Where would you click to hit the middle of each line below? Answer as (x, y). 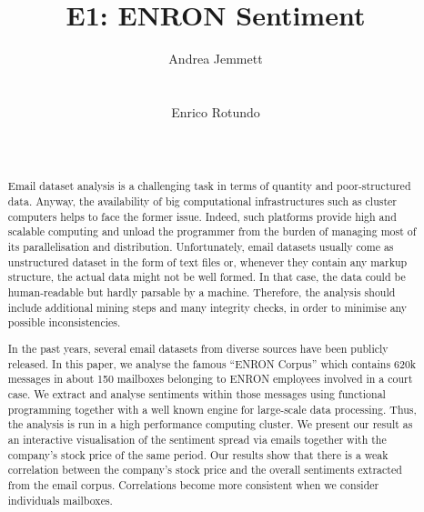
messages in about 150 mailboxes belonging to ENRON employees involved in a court (210, 379)
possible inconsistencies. (64, 322)
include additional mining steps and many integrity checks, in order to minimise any (207, 307)
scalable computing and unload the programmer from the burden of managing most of (212, 231)
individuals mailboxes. (60, 500)
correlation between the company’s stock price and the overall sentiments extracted (205, 470)
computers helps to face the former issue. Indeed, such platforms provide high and (202, 216)
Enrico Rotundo (216, 111)
